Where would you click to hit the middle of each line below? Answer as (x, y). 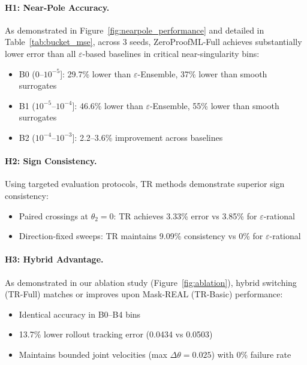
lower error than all (40, 53)
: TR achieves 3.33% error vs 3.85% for (185, 215)
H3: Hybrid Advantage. (54, 259)
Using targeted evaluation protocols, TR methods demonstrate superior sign (145, 184)
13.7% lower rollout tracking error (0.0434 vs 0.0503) (116, 334)
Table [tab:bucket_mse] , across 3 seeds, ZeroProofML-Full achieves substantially (153, 42)
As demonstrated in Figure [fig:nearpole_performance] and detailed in (135, 30)
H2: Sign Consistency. (51, 161)
